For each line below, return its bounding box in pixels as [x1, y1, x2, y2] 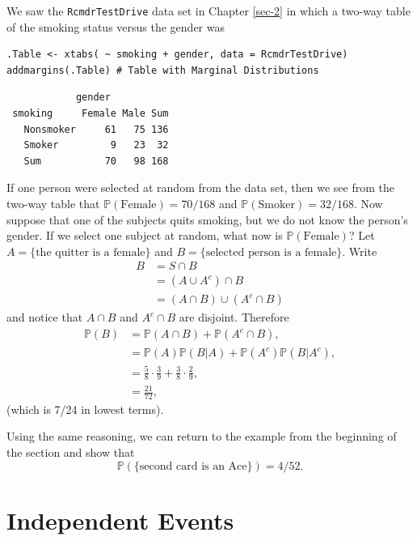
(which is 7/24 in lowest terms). [6, 400, 164, 417]
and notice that [6, 309, 83, 326]
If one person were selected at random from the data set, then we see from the [6, 179, 394, 196]
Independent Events [6, 503, 234, 536]
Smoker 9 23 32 [23, 139, 169, 151]
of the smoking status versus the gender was [6, 18, 225, 35]
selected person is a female [205, 246, 337, 258]
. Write [342, 242, 377, 259]
